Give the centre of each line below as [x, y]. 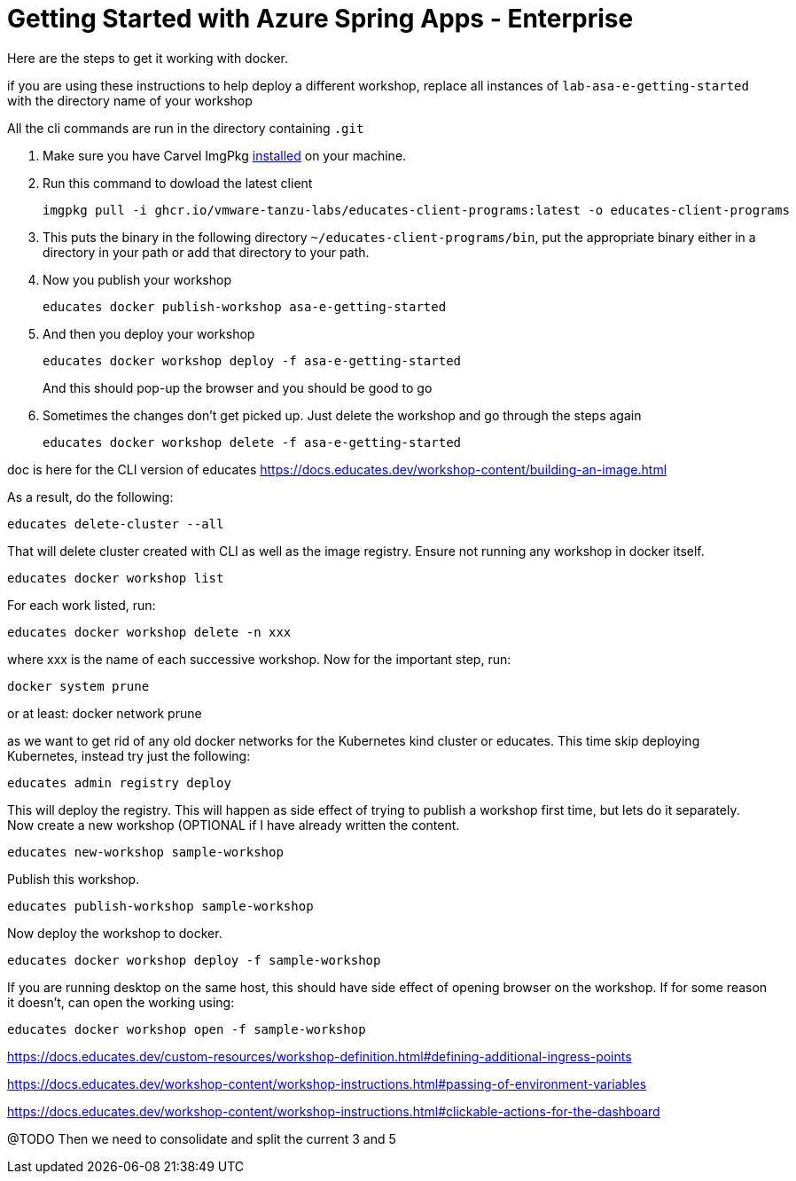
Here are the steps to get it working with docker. [148, 58]
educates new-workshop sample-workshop [145, 852]
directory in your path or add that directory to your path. [206, 252]
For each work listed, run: [82, 605]
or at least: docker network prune [105, 713]
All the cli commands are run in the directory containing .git [186, 128]
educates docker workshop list [116, 578]
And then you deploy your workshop [149, 333]
